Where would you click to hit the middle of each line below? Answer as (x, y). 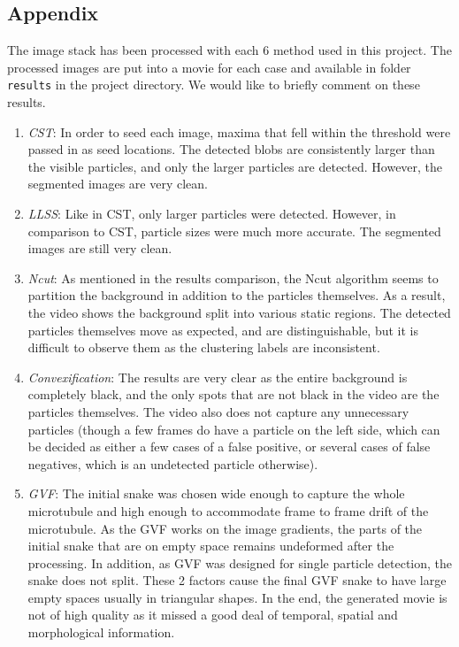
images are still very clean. (100, 248)
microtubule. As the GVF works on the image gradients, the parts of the (225, 528)
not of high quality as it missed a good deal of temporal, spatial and (213, 615)
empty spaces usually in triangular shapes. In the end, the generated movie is (237, 597)
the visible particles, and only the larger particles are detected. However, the (235, 166)
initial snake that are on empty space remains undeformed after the (211, 546)
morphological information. (101, 632)
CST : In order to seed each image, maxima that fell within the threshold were (239, 131)
